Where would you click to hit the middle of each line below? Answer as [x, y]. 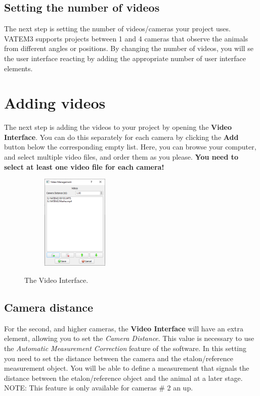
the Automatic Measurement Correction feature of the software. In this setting [125, 348]
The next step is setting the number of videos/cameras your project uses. [117, 29]
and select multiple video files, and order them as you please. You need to [121, 157]
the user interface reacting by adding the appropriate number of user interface [125, 58]
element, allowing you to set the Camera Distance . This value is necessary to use [129, 338]
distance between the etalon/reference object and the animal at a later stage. [123, 378]
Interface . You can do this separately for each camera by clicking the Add [121, 137]
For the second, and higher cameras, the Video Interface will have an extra [124, 328]
